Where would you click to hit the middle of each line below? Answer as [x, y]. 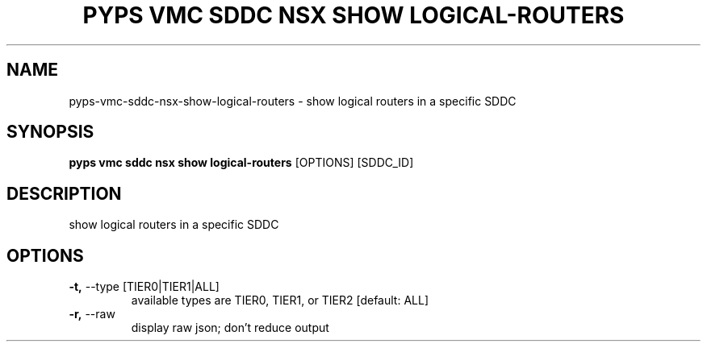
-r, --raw [92, 314]
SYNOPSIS [50, 132]
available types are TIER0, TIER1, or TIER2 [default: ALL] [280, 300]
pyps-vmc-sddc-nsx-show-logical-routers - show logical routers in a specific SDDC [293, 101]
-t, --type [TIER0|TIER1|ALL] [144, 287]
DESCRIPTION [64, 193]
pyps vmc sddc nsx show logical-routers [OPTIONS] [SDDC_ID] [241, 163]
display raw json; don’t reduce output [230, 328]
